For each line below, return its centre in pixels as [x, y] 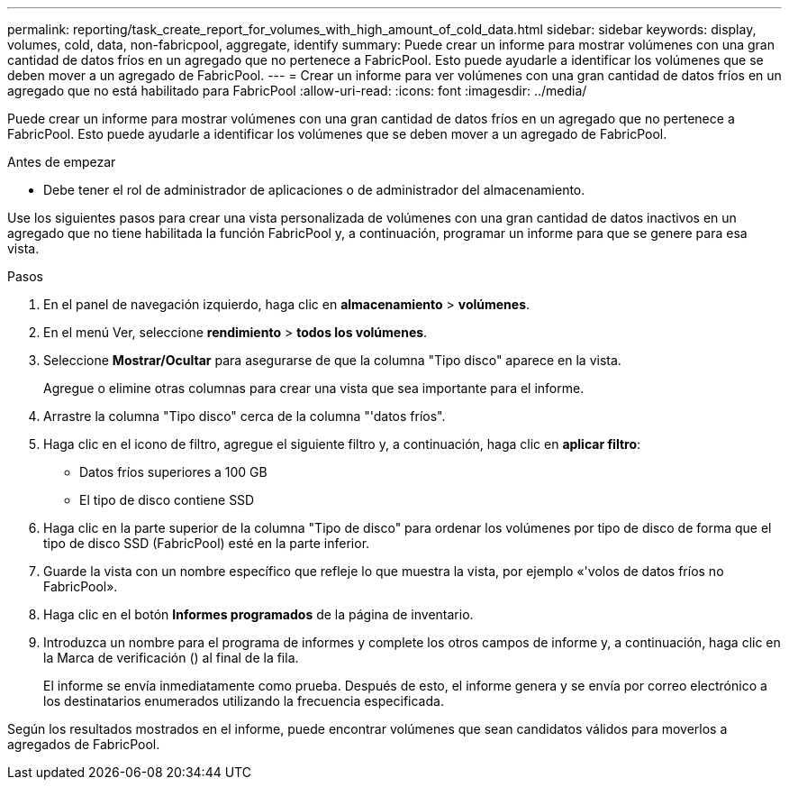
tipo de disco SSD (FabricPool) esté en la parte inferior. [207, 543]
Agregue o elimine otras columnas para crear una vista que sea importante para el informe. [314, 388]
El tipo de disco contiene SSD [167, 500]
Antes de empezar [62, 162]
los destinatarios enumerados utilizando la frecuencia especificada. [244, 701]
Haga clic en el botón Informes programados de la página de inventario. [258, 614]
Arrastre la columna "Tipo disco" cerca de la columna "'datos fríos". [245, 416]
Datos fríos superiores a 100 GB [173, 472]
